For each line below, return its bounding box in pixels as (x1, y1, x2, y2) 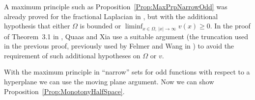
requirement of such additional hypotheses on (4, 50, 141, 60)
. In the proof (210, 21, 251, 31)
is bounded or (80, 21, 121, 31)
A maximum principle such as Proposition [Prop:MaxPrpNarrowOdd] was (4, 1, 227, 11)
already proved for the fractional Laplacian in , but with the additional (4, 11, 218, 21)
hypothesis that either (4, 21, 70, 31)
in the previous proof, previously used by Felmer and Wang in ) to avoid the (4, 41, 234, 51)
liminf (125, 23, 143, 30)
